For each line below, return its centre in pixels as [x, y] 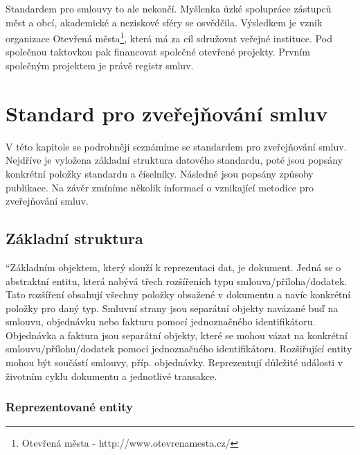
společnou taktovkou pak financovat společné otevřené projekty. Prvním [158, 52]
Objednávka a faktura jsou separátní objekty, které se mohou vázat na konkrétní [177, 335]
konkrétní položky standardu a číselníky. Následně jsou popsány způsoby [160, 173]
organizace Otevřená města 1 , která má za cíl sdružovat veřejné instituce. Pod [169, 37]
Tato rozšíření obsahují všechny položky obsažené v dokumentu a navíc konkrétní [178, 294]
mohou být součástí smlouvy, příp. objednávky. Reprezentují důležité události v [174, 362]
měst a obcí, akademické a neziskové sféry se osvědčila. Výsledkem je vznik [164, 22]
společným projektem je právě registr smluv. [100, 66]
